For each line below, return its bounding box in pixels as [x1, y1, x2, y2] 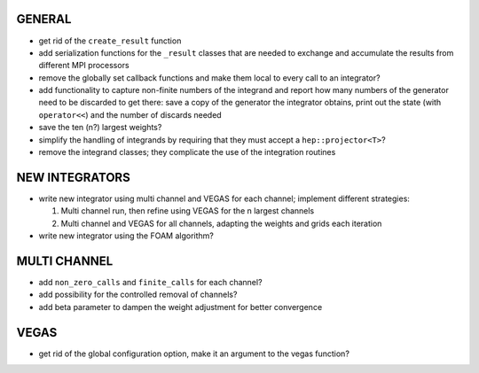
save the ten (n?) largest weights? [38, 122, 162, 133]
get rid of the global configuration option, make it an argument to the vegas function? [38, 348, 350, 359]
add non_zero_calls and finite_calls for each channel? [38, 277, 263, 288]
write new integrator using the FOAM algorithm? [38, 230, 215, 241]
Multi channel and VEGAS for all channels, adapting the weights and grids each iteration [60, 218, 382, 229]
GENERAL [16, 12, 72, 27]
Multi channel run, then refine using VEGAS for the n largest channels [60, 206, 315, 216]
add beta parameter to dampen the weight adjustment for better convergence [38, 301, 323, 312]
